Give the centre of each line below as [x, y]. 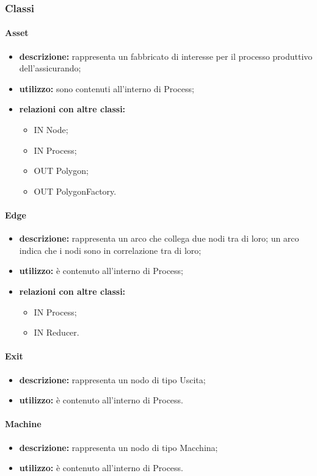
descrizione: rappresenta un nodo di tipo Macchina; [118, 447]
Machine [23, 424]
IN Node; [51, 130]
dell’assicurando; [50, 68]
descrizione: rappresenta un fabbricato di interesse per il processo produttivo [166, 56]
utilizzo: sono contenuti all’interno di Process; [107, 88]
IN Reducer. [56, 332]
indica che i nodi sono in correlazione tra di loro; [110, 250]
